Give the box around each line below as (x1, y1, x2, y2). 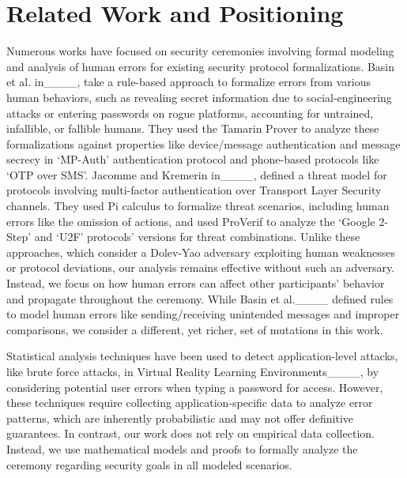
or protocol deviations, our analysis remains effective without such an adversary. (6, 259, 395, 276)
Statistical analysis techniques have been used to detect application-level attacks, (6, 348, 398, 364)
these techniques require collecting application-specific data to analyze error (6, 394, 373, 411)
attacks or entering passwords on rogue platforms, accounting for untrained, (6, 104, 374, 121)
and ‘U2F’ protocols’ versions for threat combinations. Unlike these (34, 228, 360, 245)
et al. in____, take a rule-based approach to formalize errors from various (6, 73, 371, 90)
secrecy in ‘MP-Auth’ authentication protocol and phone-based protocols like (6, 151, 379, 167)
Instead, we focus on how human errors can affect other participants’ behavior (6, 275, 385, 292)
